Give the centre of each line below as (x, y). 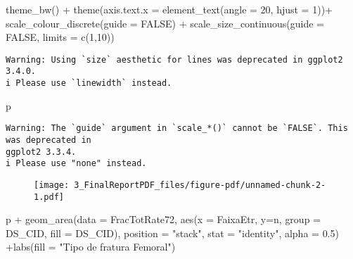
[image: (52, 185)
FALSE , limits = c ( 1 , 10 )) (60, 37)
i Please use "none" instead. (76, 164)
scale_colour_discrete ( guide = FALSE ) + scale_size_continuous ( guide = (165, 23)
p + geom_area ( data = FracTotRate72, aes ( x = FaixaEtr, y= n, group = (163, 219)
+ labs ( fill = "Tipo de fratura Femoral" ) (91, 247)
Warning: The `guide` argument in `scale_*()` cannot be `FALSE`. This (177, 128)
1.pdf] (49, 197)
